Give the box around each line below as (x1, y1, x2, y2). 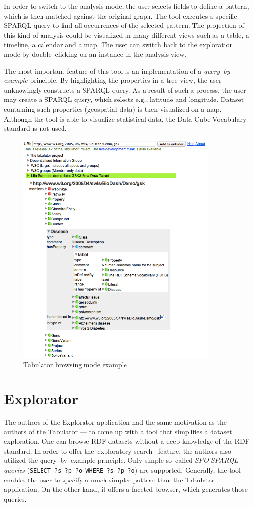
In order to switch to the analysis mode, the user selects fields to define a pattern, (4, 1, 249, 11)
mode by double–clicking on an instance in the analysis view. (4, 49, 187, 59)
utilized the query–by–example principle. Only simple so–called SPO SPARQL (4, 455, 238, 465)
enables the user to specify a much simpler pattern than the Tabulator (4, 474, 215, 484)
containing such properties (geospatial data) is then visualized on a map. (4, 103, 222, 114)
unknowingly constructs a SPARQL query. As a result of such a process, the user (4, 84, 246, 95)
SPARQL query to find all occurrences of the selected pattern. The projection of (4, 20, 244, 30)
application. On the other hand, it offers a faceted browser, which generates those (4, 484, 248, 494)
